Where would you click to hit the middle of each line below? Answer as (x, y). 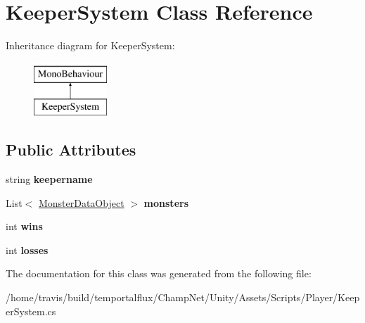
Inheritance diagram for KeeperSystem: (90, 45)
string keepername (49, 179)
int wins (24, 226)
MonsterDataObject (81, 202)
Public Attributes (71, 150)
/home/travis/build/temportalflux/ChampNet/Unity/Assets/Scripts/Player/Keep (183, 297)
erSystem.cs (31, 311)
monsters (166, 202)
